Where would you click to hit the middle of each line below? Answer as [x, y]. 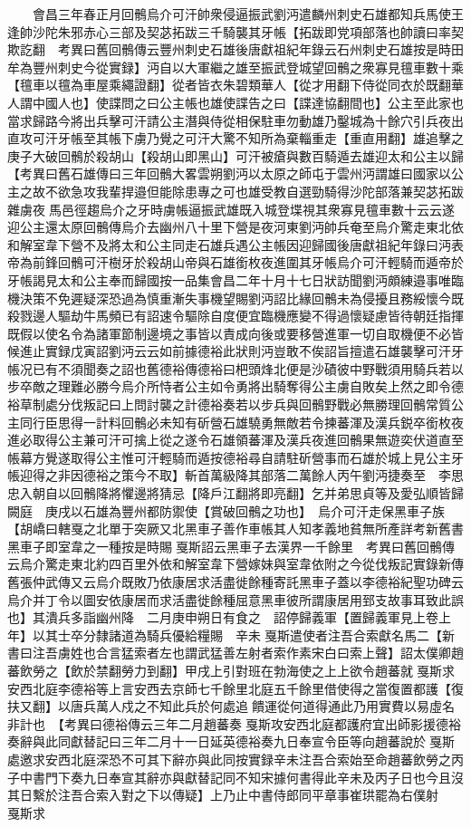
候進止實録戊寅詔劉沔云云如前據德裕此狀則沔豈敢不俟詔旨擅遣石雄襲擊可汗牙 [235, 351]
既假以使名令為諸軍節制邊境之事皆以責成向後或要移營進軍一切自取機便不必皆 [235, 333]
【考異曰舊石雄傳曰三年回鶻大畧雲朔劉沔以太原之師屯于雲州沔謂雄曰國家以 [229, 173]
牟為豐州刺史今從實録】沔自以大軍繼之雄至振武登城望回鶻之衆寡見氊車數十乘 [235, 67]
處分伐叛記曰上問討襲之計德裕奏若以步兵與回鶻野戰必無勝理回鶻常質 [248, 404]
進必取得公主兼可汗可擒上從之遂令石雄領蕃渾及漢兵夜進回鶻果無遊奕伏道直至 [235, 440]
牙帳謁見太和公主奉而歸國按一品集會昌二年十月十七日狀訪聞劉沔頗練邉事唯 [229, 279]
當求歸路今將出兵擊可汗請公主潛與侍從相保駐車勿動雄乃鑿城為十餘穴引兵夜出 [235, 120]
